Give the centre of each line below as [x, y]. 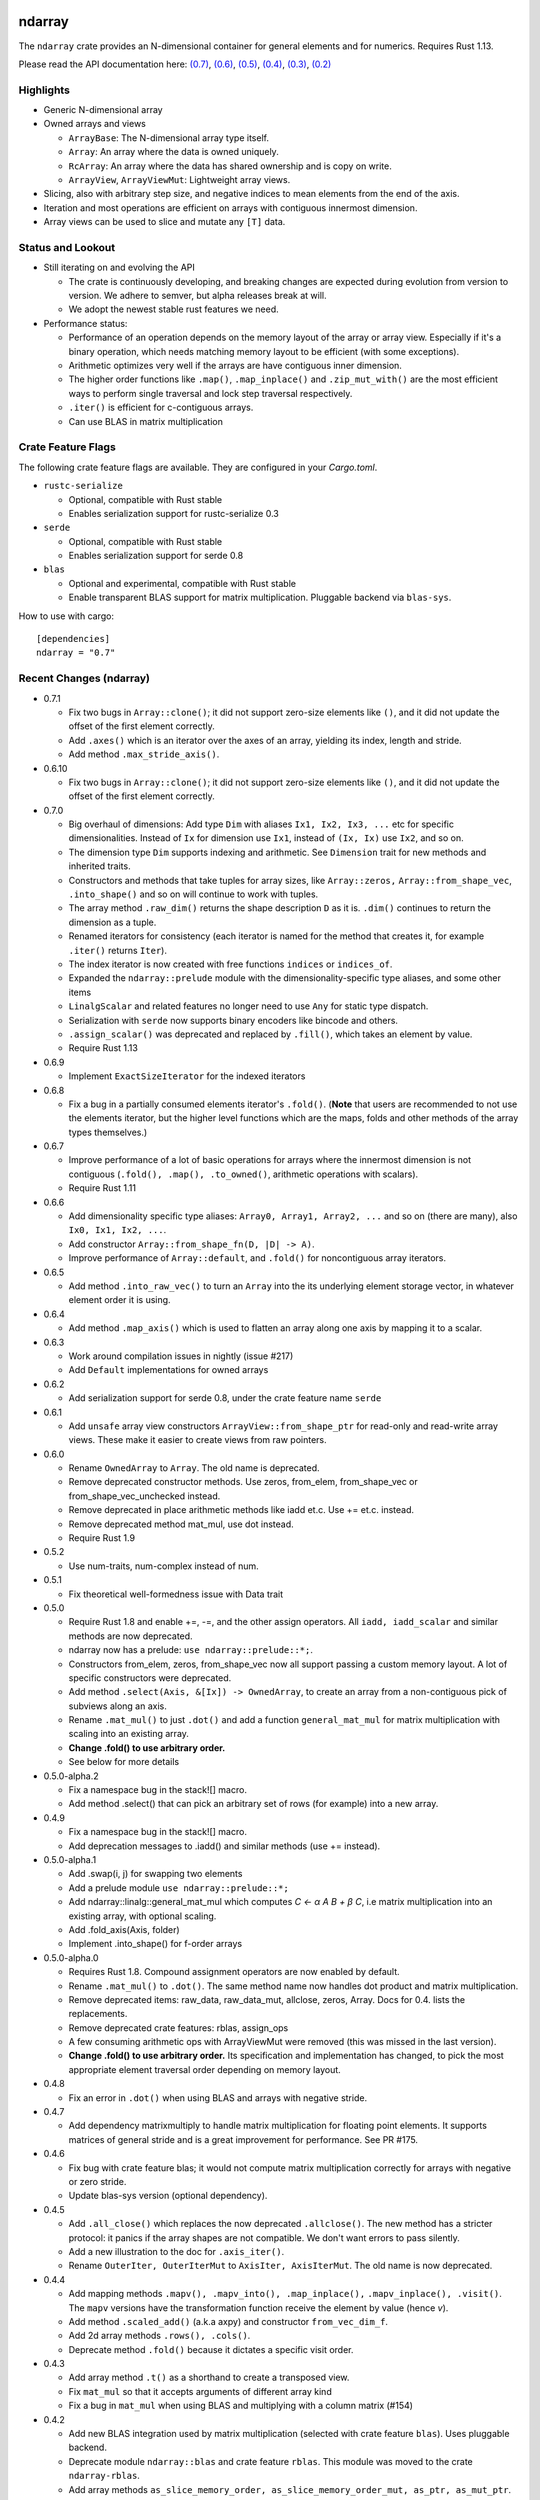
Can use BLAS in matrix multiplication [146, 421]
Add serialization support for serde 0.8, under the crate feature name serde [225, 1398]
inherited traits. [99, 866]
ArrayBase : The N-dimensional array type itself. [169, 137]
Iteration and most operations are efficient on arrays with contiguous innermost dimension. [230, 207]
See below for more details [124, 1762]
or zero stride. [97, 2181]
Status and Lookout [67, 247]
